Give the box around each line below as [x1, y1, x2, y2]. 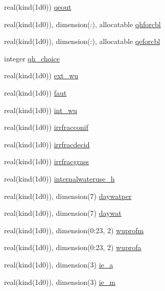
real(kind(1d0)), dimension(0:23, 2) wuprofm [4, 225, 144, 235]
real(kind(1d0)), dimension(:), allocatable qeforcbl [4, 36, 160, 47]
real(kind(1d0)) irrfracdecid [4, 139, 90, 149]
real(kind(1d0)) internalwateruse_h [4, 173, 115, 184]
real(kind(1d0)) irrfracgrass [4, 156, 89, 167]
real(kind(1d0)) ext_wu [4, 70, 79, 81]
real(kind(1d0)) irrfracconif [4, 122, 88, 132]
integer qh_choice [4, 53, 60, 63]
